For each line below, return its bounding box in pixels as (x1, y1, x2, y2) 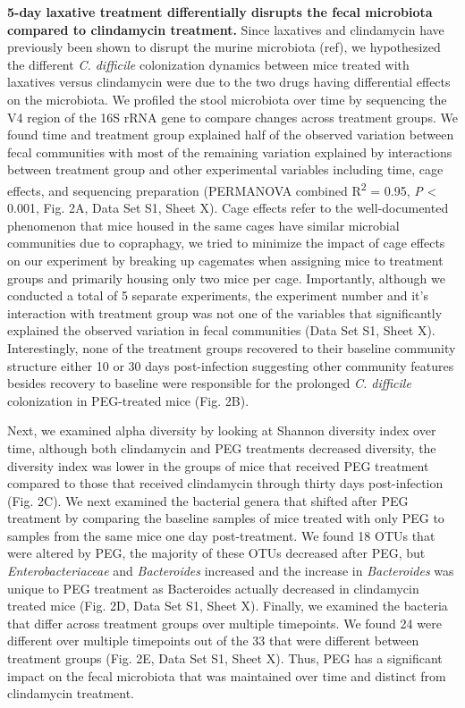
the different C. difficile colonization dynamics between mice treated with (7, 55, 410, 73)
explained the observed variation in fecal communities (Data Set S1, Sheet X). (7, 321, 435, 340)
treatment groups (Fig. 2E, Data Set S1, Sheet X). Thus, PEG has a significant (7, 649, 443, 668)
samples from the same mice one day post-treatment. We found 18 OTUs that (7, 526, 435, 544)
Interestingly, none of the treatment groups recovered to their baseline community (7, 338, 456, 357)
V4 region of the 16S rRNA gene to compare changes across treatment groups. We (7, 107, 458, 126)
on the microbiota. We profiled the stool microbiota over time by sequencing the (7, 89, 447, 108)
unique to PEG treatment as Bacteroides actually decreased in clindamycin (7, 578, 419, 597)
